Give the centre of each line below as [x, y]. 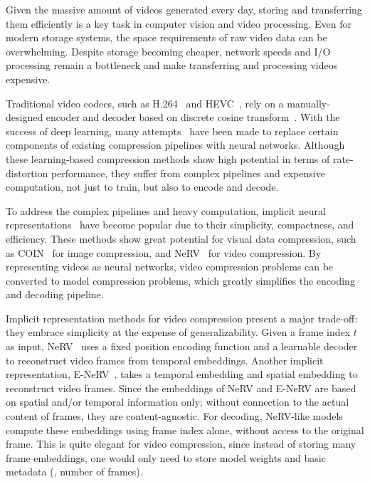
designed [25, 117]
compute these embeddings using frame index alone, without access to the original [185, 430]
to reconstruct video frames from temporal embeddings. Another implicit [165, 360]
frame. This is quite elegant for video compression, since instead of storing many [181, 444]
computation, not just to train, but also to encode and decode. [142, 187]
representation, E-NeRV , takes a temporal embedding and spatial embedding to [182, 374]
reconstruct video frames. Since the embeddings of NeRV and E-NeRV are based [181, 388]
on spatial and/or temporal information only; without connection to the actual [178, 402]
